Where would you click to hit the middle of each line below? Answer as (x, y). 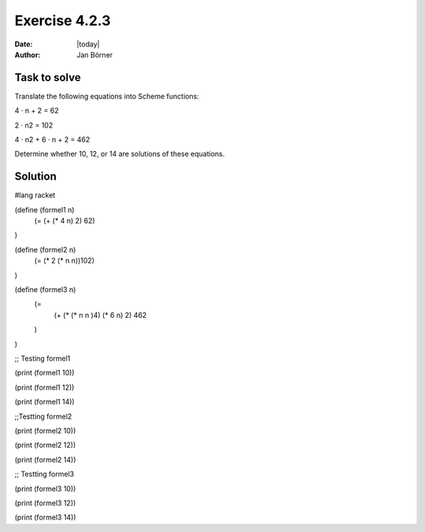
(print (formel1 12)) (44, 387)
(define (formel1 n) (44, 209)
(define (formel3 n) (45, 290)
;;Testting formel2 (43, 416)
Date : (24, 44)
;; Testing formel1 (42, 358)
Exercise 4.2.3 (63, 20)
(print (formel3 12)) (45, 503)
